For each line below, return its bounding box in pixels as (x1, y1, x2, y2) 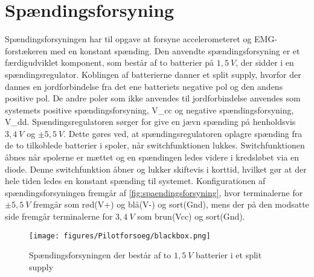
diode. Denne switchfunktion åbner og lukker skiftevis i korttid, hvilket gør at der (5, 162, 307, 175)
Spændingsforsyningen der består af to (29, 249, 171, 261)
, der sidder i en (235, 56, 294, 69)
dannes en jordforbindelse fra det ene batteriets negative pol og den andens (5, 80, 283, 92)
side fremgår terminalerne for (5, 210, 113, 223)
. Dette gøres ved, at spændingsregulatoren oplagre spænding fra (63, 127, 303, 139)
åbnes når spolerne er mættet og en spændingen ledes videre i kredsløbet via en (5, 151, 300, 164)
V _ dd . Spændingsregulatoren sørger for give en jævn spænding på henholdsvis (5, 115, 296, 128)
